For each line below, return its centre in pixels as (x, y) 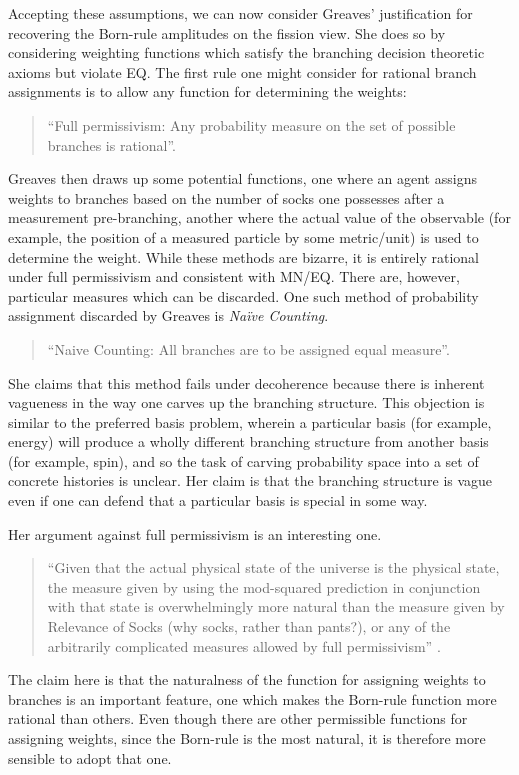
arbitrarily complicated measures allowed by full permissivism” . (244, 645)
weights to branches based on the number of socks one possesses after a (226, 197)
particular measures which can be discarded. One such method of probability (243, 295)
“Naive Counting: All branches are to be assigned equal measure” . (248, 348)
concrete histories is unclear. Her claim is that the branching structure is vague (250, 480)
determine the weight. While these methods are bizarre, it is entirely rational (244, 256)
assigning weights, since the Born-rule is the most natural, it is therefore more (247, 738)
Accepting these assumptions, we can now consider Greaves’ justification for (240, 13)
